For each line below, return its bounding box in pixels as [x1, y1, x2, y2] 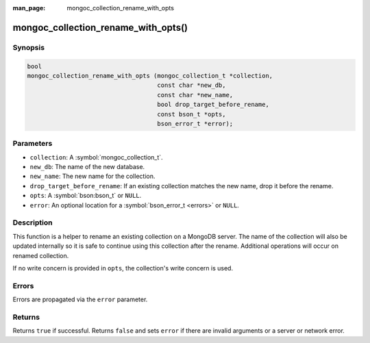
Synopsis [12, 42, 45, 52]
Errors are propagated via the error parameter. [12, 295, 148, 304]
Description [12, 218, 53, 227]
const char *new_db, [157, 81, 226, 89]
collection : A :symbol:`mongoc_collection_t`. [29, 153, 164, 161]
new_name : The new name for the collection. [29, 172, 156, 181]
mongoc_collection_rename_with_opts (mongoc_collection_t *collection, [27, 72, 273, 79]
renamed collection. [12, 251, 69, 259]
